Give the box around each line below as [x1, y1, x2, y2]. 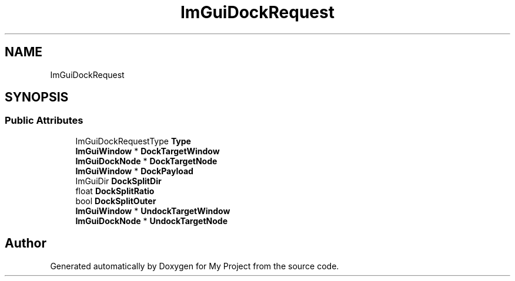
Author [5, 236, 46, 251]
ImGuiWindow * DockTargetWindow [75, 145, 220, 156]
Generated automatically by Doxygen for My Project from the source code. [50, 260, 339, 271]
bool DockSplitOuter [75, 195, 156, 206]
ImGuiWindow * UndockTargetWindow [75, 205, 230, 216]
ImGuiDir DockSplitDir [75, 175, 162, 186]
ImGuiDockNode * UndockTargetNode [75, 215, 228, 226]
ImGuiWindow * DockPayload [75, 165, 193, 176]
